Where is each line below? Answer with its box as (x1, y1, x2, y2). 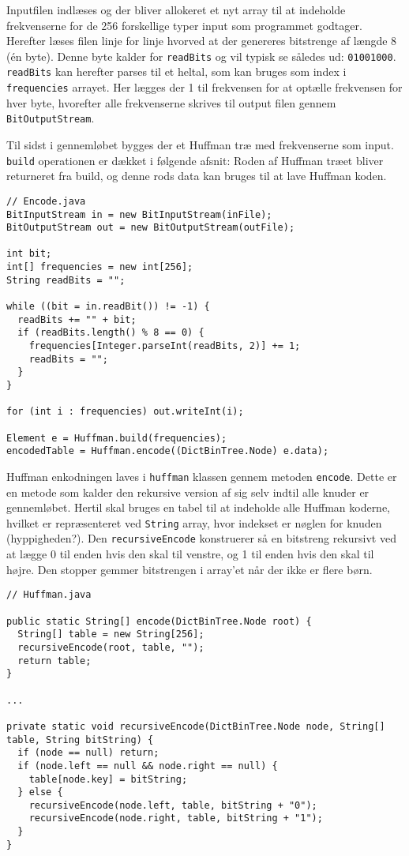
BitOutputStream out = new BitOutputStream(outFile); (6, 222, 295, 234)
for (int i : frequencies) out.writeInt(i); (6, 406, 244, 418)
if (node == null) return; (17, 747, 159, 759)
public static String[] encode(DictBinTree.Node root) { (6, 615, 312, 627)
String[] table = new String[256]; (17, 629, 204, 640)
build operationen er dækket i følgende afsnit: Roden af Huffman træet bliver (6, 152, 384, 168)
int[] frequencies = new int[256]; (6, 261, 193, 273)
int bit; (6, 248, 52, 260)
